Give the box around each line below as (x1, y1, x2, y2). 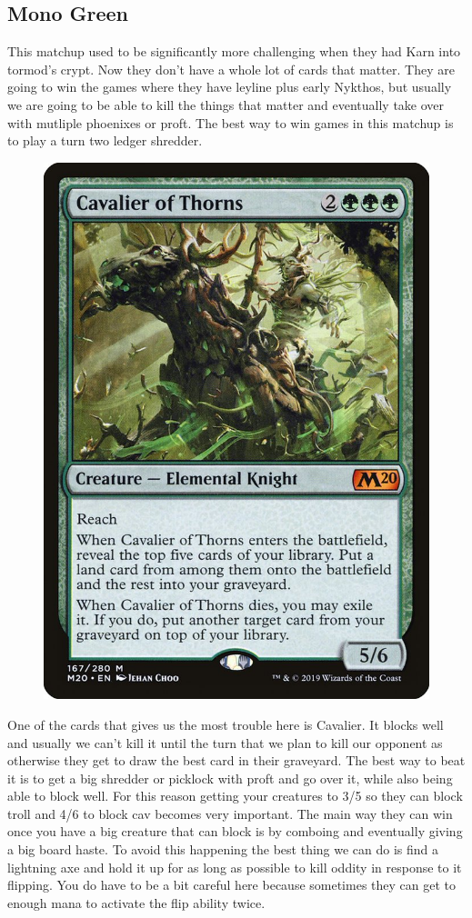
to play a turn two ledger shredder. (7, 131, 203, 150)
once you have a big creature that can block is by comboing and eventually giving (7, 822, 463, 841)
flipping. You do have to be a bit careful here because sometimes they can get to (7, 875, 456, 894)
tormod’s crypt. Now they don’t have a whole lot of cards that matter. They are (7, 59, 455, 78)
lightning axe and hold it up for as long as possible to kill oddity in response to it (7, 857, 462, 876)
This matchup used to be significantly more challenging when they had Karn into (7, 42, 461, 61)
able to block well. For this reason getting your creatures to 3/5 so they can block (7, 786, 463, 805)
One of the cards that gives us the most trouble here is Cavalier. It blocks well (7, 714, 444, 733)
